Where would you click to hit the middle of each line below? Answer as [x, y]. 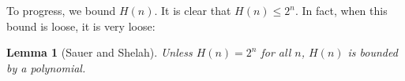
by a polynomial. [46, 67]
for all [276, 52]
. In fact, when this [341, 10]
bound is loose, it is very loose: [81, 26]
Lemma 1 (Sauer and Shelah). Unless [99, 52]
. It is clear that [193, 10]
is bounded [373, 52]
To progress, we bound [61, 10]
